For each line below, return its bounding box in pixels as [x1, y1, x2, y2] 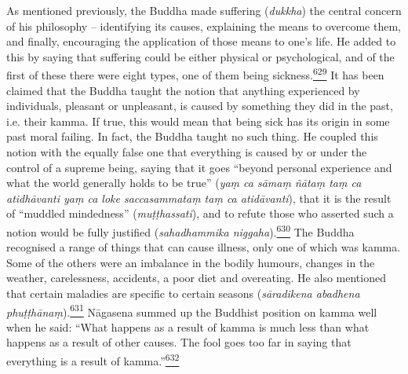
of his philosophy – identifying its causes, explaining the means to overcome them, [6, 17, 401, 34]
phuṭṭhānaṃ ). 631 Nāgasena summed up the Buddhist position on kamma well [6, 301, 377, 320]
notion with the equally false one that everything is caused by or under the [6, 144, 367, 159]
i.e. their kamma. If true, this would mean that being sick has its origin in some [6, 112, 390, 129]
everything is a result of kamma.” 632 [6, 350, 180, 368]
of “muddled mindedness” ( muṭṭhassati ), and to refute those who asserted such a [6, 205, 394, 222]
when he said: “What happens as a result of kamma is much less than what [6, 318, 370, 335]
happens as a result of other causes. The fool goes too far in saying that [6, 334, 352, 350]
